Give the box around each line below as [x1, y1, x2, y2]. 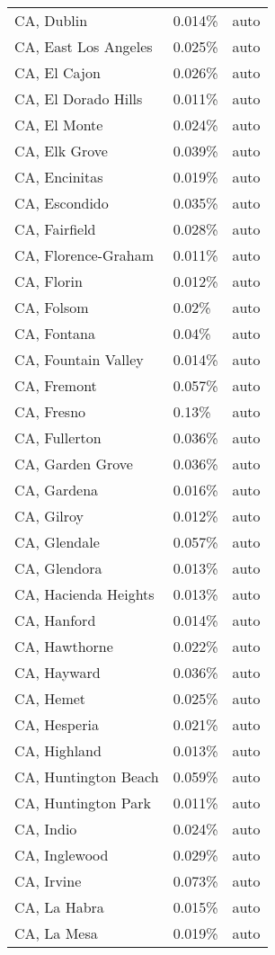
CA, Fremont [14, 375, 97, 396]
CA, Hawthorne [14, 636, 113, 656]
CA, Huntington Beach [14, 766, 159, 787]
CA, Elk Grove [14, 140, 108, 161]
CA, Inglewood [14, 844, 109, 865]
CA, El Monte [14, 114, 103, 135]
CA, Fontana [14, 323, 96, 344]
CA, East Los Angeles [14, 36, 153, 57]
